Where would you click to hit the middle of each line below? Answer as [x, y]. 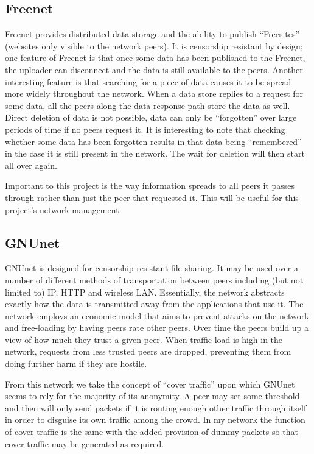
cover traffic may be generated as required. [85, 443]
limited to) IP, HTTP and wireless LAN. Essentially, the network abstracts [145, 292]
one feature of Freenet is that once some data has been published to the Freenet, [155, 58]
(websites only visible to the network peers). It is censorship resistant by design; [154, 45]
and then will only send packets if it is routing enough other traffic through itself [156, 407]
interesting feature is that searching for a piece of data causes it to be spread [148, 81]
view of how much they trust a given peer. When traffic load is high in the [144, 339]
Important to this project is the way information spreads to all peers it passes [150, 186]
